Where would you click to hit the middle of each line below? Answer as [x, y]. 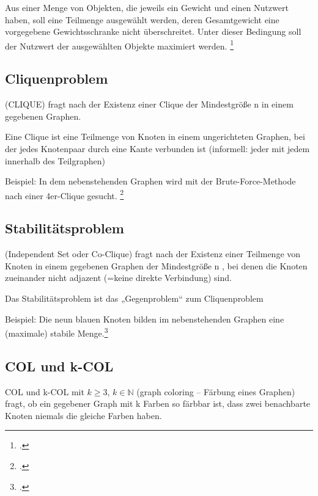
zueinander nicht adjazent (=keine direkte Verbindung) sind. [118, 278]
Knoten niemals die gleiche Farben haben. [83, 415]
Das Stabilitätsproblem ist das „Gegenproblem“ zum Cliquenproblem [134, 298]
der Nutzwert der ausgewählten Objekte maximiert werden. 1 [119, 45]
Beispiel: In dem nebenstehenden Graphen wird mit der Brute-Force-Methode [150, 181]
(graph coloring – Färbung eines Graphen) [216, 391]
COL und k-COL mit [45, 391]
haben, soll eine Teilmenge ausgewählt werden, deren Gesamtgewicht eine [142, 19]
